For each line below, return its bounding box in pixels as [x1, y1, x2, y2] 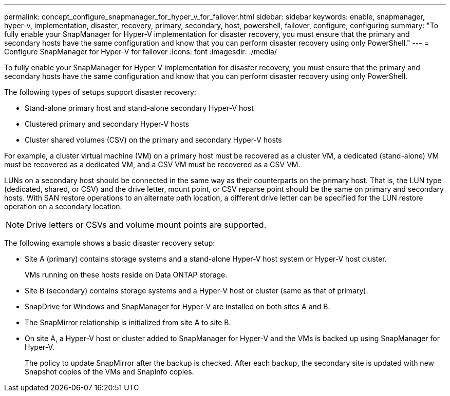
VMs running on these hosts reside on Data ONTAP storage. [25, 270, 228, 279]
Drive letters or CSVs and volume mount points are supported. [26, 220, 267, 230]
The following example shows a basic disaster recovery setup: [4, 239, 215, 247]
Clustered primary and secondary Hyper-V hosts [25, 120, 189, 128]
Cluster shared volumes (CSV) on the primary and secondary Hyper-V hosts [25, 135, 282, 144]
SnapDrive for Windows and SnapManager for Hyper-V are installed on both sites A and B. [25, 302, 330, 311]
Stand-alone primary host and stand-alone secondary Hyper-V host [25, 104, 254, 112]
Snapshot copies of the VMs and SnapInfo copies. [25, 367, 194, 376]
